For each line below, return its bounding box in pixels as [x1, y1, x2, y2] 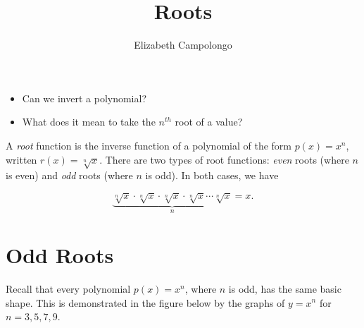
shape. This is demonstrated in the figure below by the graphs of [6, 295, 285, 310]
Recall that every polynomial [6, 281, 131, 296]
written [6, 152, 37, 166]
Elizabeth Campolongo [134, 37, 232, 52]
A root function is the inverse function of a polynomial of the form [6, 138, 291, 152]
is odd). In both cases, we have [145, 168, 279, 183]
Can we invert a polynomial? [22, 90, 147, 105]
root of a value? [175, 114, 243, 129]
